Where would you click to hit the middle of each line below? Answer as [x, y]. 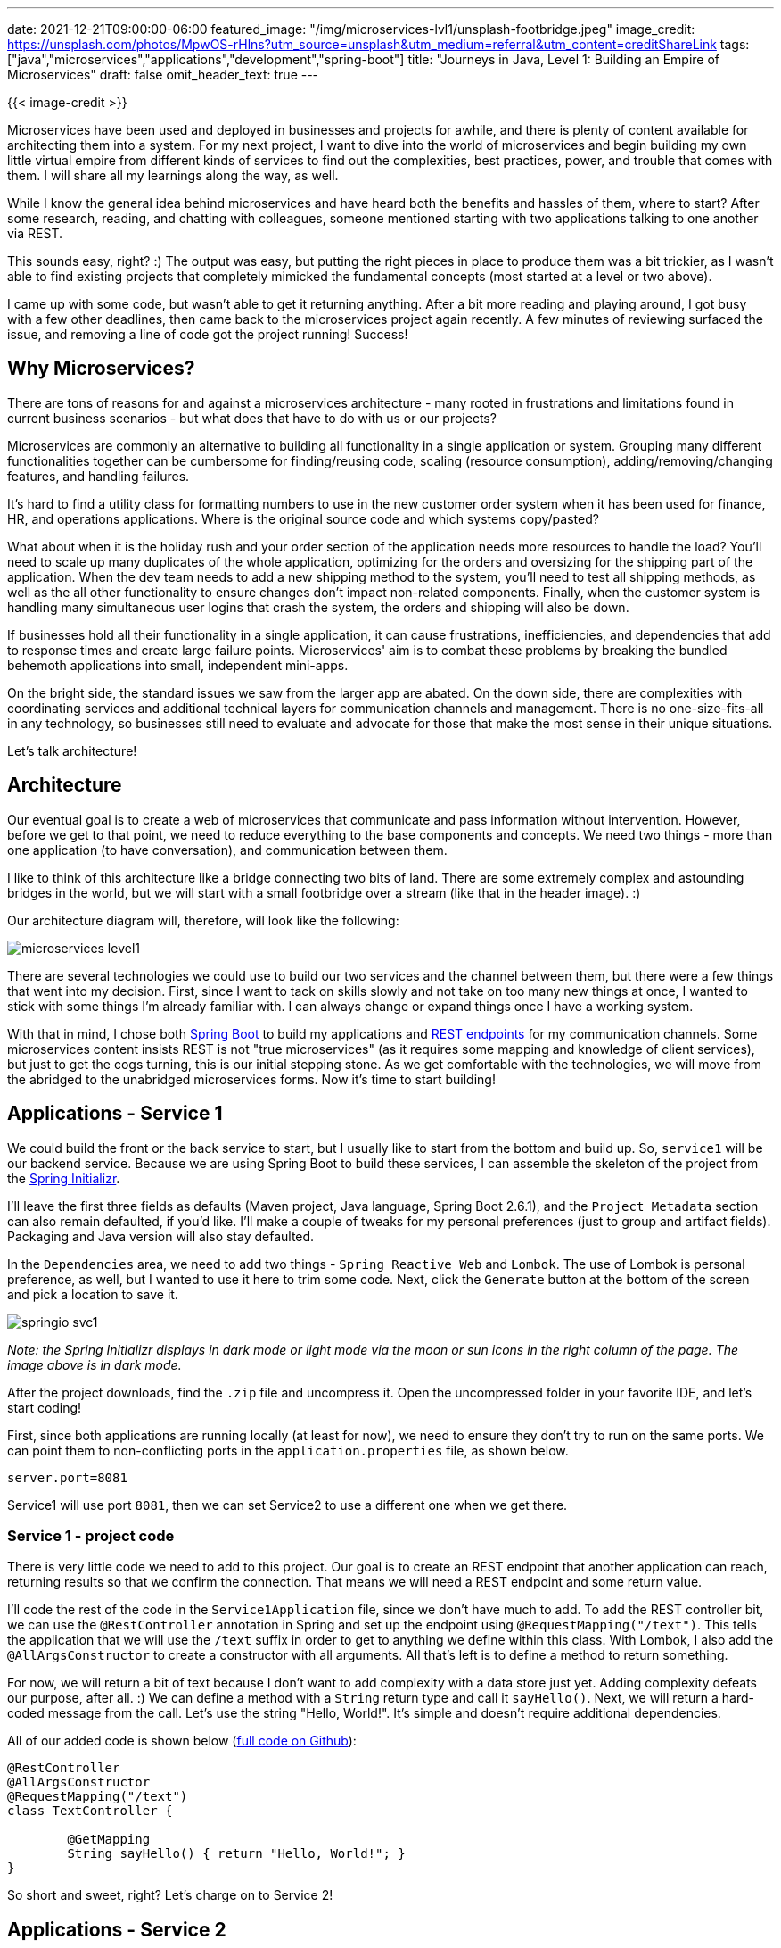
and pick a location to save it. [93, 1294]
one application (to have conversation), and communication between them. [227, 850]
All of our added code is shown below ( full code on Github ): [182, 1741]
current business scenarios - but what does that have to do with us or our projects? [252, 418]
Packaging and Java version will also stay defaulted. [161, 1236]
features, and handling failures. [99, 476]
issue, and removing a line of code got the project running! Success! [208, 334]
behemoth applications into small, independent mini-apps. [178, 665]
